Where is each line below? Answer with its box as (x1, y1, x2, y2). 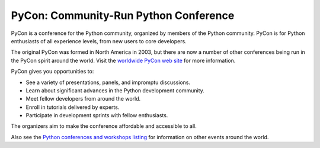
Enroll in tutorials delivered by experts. (25, 104, 120, 111)
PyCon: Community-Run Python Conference (11, 9, 235, 22)
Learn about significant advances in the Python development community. (25, 86, 204, 94)
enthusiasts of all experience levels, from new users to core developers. (11, 37, 187, 44)
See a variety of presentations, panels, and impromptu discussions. (25, 79, 191, 86)
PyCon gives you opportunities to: (11, 68, 94, 75)
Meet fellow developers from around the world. (25, 95, 141, 102)
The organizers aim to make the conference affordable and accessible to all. (11, 123, 197, 130)
